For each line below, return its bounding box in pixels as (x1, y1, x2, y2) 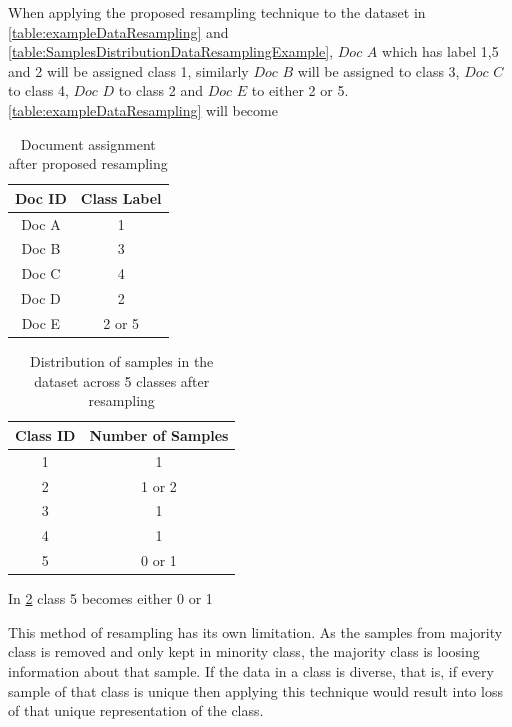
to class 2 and (118, 80, 203, 101)
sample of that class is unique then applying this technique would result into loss (8, 680, 503, 701)
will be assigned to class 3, (297, 60, 460, 81)
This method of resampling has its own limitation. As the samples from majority (8, 621, 503, 642)
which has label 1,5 (382, 41, 499, 62)
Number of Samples (89, 424, 229, 445)
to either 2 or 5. (251, 80, 349, 101)
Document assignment (20, 133, 156, 154)
